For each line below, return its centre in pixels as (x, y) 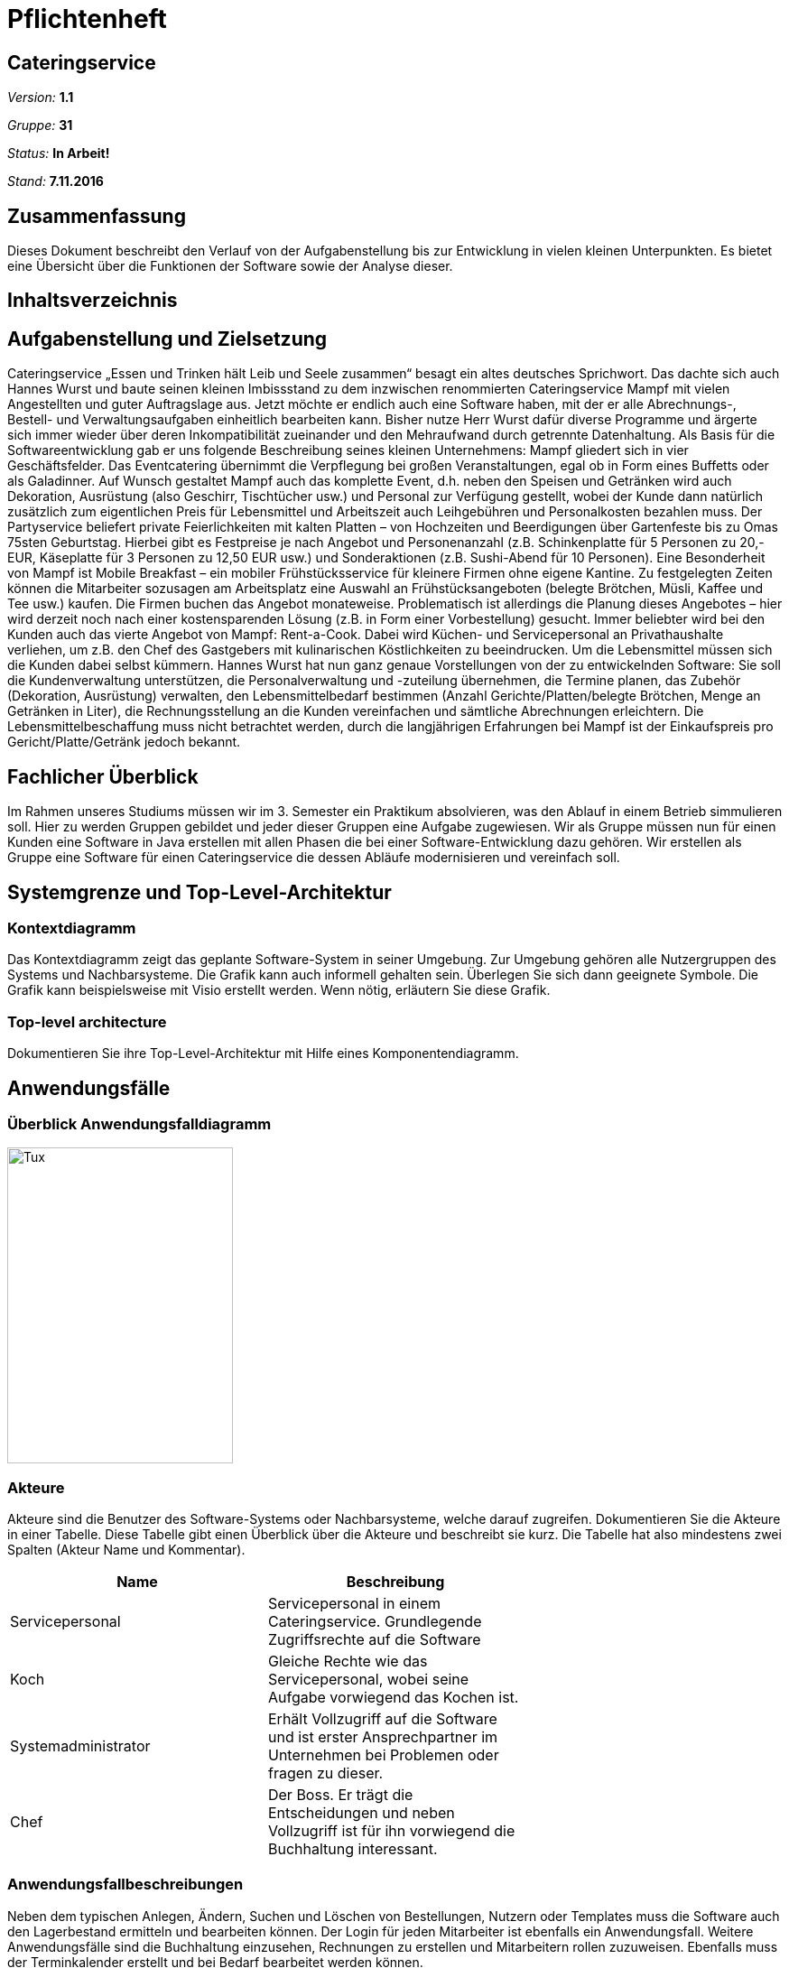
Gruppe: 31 (40, 125)
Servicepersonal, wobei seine (368, 1680)
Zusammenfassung (97, 216)
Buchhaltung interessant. (353, 1849)
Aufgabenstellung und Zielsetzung (167, 339)
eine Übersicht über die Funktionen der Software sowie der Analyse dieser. (230, 266)
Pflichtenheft (87, 19)
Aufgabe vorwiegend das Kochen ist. (393, 1698)
